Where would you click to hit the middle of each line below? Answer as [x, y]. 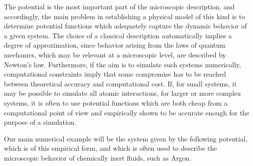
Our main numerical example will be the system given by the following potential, [126, 138]
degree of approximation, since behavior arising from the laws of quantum [115, 45]
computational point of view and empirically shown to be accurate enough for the [127, 112]
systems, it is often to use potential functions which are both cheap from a [116, 102]
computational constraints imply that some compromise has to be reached [115, 74]
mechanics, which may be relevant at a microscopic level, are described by [115, 54]
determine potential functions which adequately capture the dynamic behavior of [126, 26]
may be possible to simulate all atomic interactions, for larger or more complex [123, 93]
